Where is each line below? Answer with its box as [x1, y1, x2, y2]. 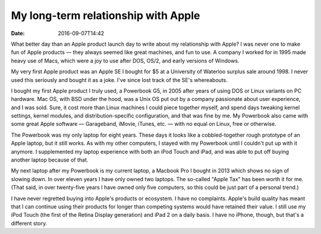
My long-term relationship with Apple [11, 9, 200, 22]
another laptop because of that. [11, 156, 89, 163]
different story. [11, 220, 48, 227]
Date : [11, 30, 25, 37]
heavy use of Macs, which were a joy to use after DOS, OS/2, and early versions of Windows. [11, 57, 240, 64]
